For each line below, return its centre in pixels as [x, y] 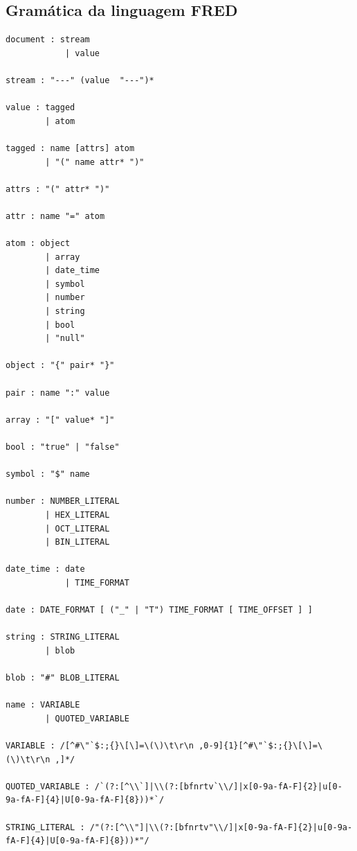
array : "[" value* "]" [60, 420]
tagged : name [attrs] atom [70, 148]
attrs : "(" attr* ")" [58, 189]
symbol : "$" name [48, 474]
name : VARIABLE [43, 705]
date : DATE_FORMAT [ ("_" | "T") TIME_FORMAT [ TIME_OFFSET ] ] [159, 610]
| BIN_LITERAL [77, 542]
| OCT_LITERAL [77, 528]
